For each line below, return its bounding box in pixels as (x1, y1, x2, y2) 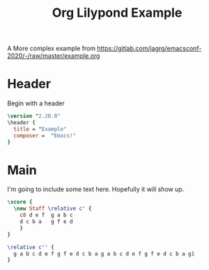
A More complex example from (7, 44, 96, 53)
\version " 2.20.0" (7, 113, 61, 120)
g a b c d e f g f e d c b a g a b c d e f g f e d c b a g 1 (13, 250, 195, 257)
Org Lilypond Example (52, 5, 183, 21)
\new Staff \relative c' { (13, 205, 92, 212)
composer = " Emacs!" (13, 132, 77, 139)
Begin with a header (7, 99, 65, 107)
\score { (7, 199, 33, 206)
